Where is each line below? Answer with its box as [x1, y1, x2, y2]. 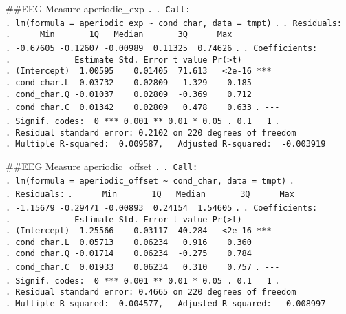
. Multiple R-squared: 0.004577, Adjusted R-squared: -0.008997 [6, 299, 326, 309]
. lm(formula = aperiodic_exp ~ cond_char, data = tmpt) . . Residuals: [6, 18, 342, 28]
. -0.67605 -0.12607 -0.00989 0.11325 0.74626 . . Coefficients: [6, 43, 318, 53]
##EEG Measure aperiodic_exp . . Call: [6, 1, 191, 15]
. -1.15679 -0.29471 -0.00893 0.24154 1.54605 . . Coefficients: [6, 202, 318, 213]
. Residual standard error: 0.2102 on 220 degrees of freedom [6, 127, 296, 138]
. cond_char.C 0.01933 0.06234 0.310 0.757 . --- [6, 262, 280, 273]
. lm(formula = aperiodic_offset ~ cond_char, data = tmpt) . [6, 176, 294, 186]
